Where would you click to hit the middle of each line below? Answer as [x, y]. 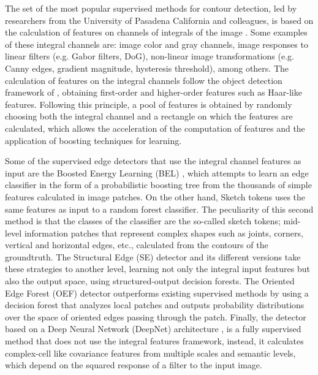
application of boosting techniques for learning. [93, 140]
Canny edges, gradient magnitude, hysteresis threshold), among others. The [147, 68]
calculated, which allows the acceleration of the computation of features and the [155, 128]
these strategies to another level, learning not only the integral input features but [157, 269]
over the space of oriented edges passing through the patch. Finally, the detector [156, 316]
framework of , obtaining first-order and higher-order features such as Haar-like [153, 92]
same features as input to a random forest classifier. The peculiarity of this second [159, 209]
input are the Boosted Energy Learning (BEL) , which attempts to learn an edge [157, 172]
